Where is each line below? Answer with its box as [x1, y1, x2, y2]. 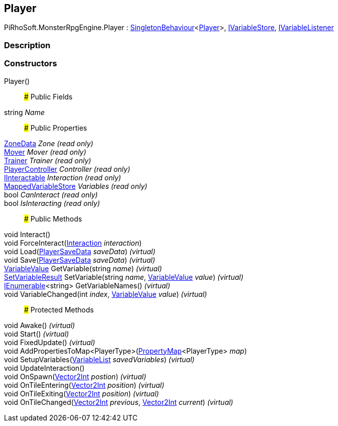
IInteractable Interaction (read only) [4, 173, 121, 182]
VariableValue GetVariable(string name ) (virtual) [4, 264, 162, 273]
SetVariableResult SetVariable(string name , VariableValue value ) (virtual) [4, 272, 244, 281]
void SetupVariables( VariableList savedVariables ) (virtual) [4, 355, 195, 364]
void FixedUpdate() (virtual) [4, 338, 95, 347]
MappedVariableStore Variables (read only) [4, 181, 147, 190]
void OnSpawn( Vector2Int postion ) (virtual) [4, 372, 146, 381]
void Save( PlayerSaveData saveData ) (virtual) [4, 255, 155, 264]
